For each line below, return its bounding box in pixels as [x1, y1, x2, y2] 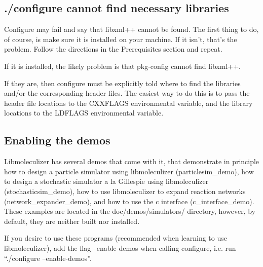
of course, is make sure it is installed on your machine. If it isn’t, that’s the [4, 33, 237, 44]
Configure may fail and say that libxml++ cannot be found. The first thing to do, [4, 24, 259, 34]
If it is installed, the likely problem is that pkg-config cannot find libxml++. [4, 60, 241, 71]
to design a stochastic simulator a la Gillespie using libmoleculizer [4, 176, 209, 186]
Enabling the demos [4, 132, 110, 148]
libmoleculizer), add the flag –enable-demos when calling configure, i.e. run [4, 242, 236, 253]
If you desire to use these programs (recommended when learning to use [4, 233, 227, 243]
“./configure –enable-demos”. [4, 252, 92, 263]
